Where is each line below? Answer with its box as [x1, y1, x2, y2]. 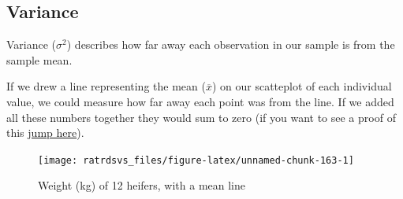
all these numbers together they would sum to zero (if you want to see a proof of [6, 109, 396, 125]
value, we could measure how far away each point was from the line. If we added [6, 93, 394, 109]
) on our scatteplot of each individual [211, 78, 392, 94]
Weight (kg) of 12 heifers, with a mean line [38, 177, 246, 193]
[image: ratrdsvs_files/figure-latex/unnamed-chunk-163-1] [38, 154, 354, 166]
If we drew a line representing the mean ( [6, 78, 206, 94]
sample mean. [6, 51, 73, 68]
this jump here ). [6, 124, 84, 141]
